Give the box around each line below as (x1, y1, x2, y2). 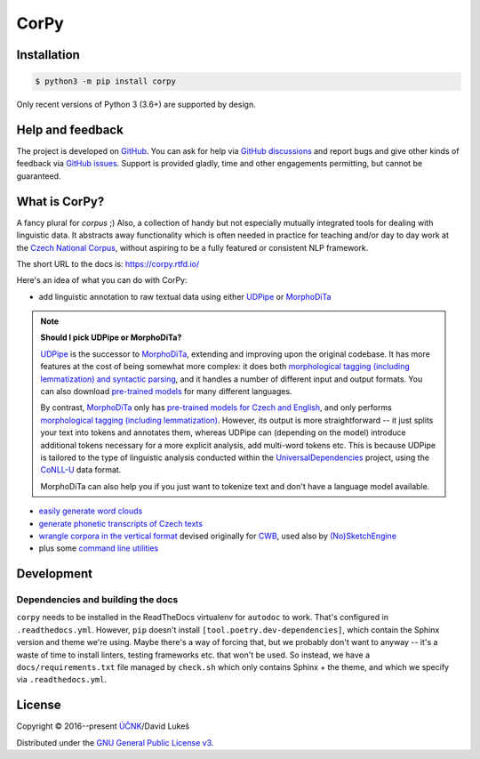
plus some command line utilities (38, 543, 159, 553)
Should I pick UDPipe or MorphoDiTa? (40, 332, 182, 343)
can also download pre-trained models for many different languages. (40, 386, 292, 397)
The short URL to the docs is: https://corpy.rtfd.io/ (16, 258, 200, 269)
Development (16, 566, 93, 582)
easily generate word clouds (38, 505, 143, 516)
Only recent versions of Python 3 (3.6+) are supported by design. (16, 99, 257, 110)
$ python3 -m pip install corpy (35, 77, 177, 86)
